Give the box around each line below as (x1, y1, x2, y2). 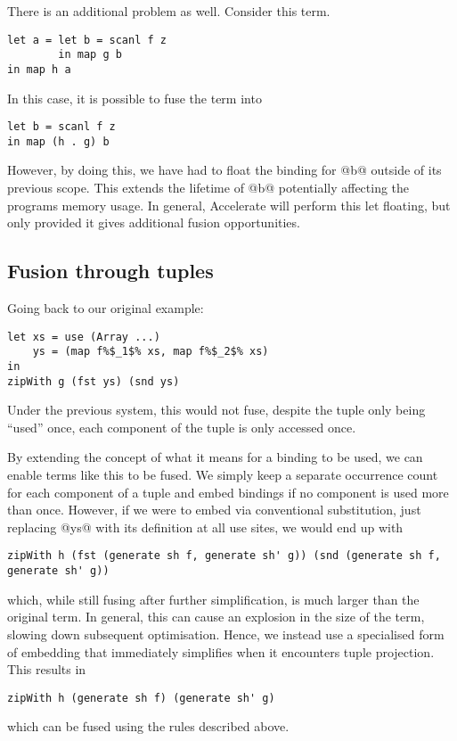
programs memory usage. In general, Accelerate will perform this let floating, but (7, 195, 451, 214)
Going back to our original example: (7, 299, 204, 317)
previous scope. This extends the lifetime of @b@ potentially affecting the (7, 178, 410, 197)
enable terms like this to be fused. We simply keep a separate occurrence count (7, 465, 438, 484)
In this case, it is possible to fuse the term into (7, 88, 262, 107)
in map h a (7, 62, 71, 76)
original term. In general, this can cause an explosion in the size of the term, (7, 607, 425, 626)
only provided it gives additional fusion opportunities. (7, 213, 300, 232)
